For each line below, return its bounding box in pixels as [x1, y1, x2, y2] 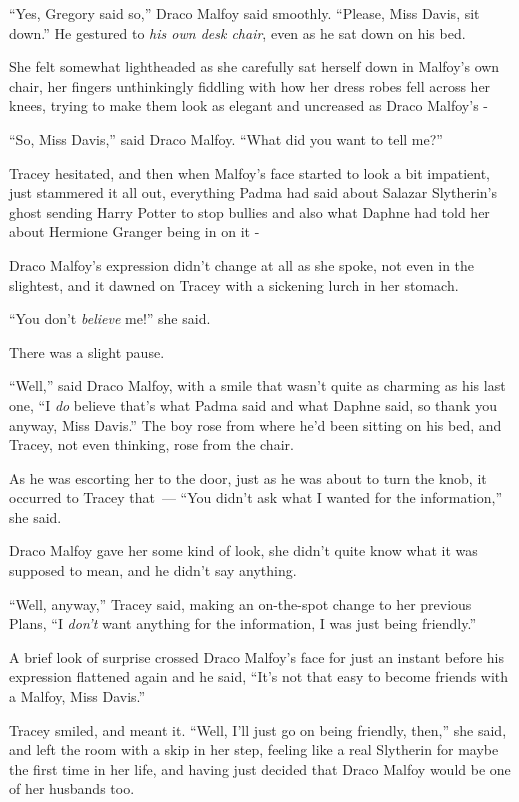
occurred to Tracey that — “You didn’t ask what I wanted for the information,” [9, 487, 503, 508]
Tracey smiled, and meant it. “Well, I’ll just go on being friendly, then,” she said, [9, 719, 507, 740]
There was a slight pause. [9, 341, 165, 362]
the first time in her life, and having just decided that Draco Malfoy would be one [9, 758, 511, 779]
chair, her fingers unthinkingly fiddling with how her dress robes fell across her [9, 75, 491, 96]
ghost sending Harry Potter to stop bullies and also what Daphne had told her [9, 201, 490, 222]
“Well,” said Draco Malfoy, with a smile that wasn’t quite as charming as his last [9, 375, 506, 396]
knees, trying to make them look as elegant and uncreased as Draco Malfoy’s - [9, 95, 488, 116]
